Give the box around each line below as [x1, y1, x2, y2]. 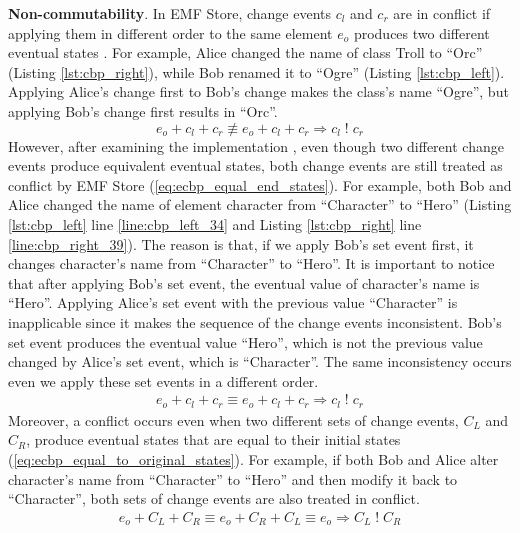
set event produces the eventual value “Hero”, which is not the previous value [8, 331, 483, 352]
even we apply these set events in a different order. [8, 370, 319, 391]
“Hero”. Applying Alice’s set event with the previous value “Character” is [8, 292, 458, 313]
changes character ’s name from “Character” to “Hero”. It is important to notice [8, 253, 495, 274]
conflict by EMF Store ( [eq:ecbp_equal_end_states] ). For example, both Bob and [8, 174, 512, 195]
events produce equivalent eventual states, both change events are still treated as [8, 155, 503, 176]
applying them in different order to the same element [8, 22, 333, 43]
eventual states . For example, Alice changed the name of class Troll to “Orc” [8, 42, 483, 63]
